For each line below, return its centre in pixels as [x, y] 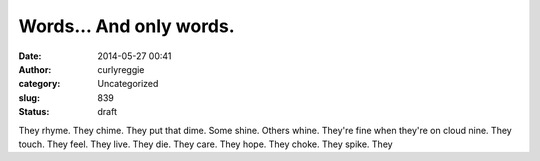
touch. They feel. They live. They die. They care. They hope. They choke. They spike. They [206, 144]
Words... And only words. [126, 26]
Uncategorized [128, 84]
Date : [30, 56]
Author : [35, 69]
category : [39, 84]
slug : [29, 97]
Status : [34, 112]
